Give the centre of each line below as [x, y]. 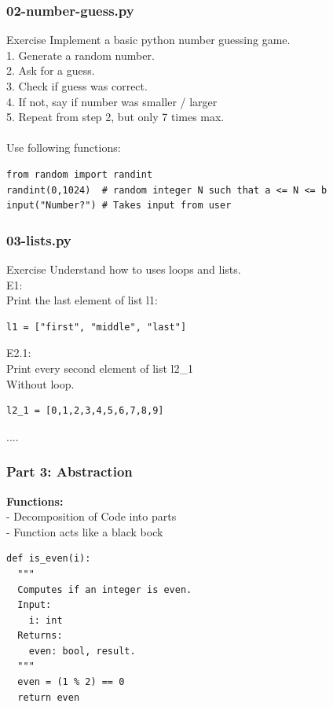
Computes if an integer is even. [105, 589]
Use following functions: [64, 147]
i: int [46, 620]
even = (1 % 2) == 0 [71, 682]
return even [49, 697]
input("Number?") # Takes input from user [119, 206]
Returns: [40, 636]
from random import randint [80, 174]
